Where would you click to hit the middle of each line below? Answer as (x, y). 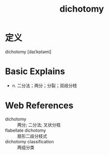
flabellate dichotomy (26, 130)
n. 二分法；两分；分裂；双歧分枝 (45, 85)
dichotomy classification (29, 141)
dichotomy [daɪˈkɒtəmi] (28, 52)
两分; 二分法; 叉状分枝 (39, 125)
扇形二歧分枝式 (32, 136)
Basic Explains (35, 71)
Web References (39, 106)
